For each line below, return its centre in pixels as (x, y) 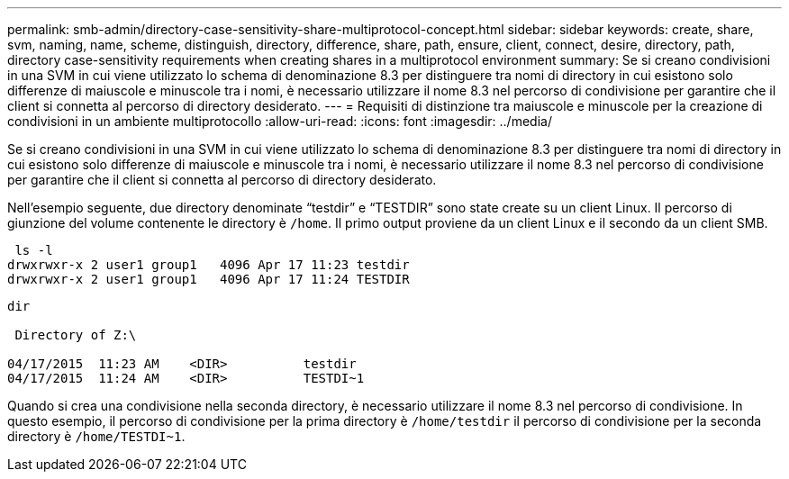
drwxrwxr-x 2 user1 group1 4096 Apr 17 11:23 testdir (209, 265)
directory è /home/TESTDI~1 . (96, 436)
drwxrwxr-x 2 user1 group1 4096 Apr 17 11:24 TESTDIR (209, 279)
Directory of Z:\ (76, 335)
